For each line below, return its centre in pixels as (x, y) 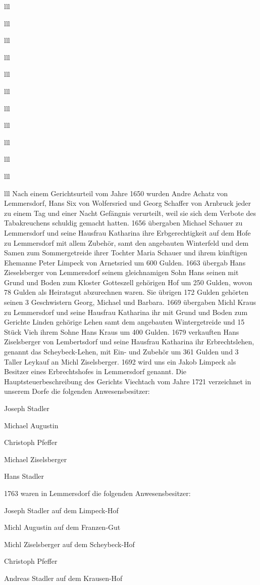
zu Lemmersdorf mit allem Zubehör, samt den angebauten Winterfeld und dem (126, 242)
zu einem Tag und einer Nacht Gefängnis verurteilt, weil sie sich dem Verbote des (130, 213)
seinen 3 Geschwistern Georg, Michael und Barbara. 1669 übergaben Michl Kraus (130, 302)
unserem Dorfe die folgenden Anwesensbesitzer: (77, 391)
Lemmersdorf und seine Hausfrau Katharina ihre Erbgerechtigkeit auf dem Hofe (127, 232)
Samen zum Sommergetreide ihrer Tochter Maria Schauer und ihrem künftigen (126, 253)
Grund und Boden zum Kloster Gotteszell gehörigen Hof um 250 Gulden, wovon (128, 282)
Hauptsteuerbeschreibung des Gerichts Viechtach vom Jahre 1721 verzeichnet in (128, 381)
